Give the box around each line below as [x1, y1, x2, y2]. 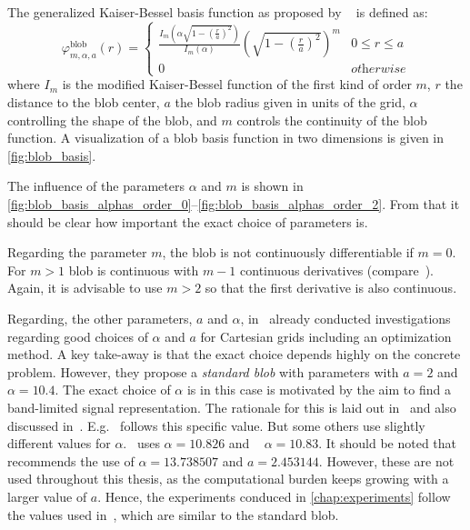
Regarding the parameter [7, 243, 147, 262]
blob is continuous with [68, 260, 199, 279]
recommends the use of [7, 451, 135, 470]
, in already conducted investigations [240, 309, 451, 327]
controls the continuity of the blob [236, 110, 427, 129]
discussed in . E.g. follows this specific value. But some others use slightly [7, 415, 425, 435]
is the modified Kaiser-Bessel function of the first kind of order [62, 75, 412, 94]
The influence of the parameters [7, 176, 185, 195]
